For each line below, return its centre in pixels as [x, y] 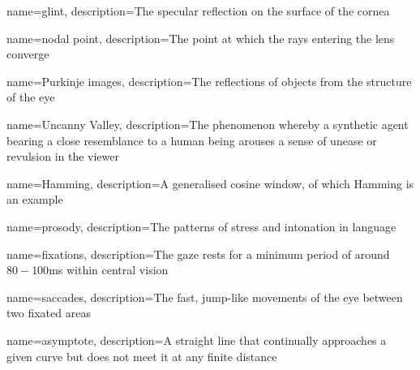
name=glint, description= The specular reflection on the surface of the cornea [198, 11]
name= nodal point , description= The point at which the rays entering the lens [201, 38]
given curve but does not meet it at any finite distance [142, 356]
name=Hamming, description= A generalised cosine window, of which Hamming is [210, 183]
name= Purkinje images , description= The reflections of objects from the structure [209, 81]
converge [28, 54]
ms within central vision [109, 270]
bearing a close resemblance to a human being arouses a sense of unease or [192, 140]
